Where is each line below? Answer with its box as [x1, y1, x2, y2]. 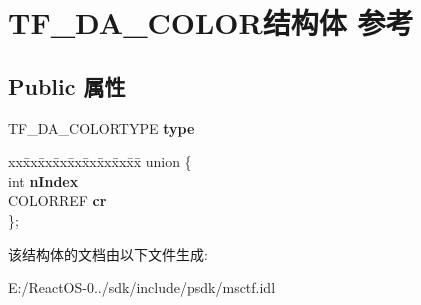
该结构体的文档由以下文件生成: [8, 243, 208, 264]
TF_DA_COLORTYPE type [8, 117, 195, 138]
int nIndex [8, 170, 79, 191]
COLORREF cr [8, 190, 107, 211]
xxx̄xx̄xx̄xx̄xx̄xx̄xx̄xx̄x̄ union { [8, 151, 192, 172]
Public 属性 [8, 70, 126, 101]
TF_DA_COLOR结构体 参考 [8, 2, 414, 43]
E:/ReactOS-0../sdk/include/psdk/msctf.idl [8, 277, 276, 298]
